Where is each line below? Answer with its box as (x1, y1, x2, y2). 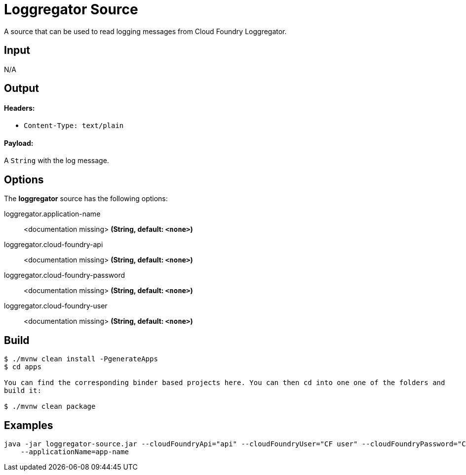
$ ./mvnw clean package (4, 402, 96, 411)
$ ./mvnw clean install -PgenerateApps (4, 355, 158, 363)
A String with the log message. (4, 156, 109, 165)
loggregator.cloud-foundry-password (4, 271, 125, 280)
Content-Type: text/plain (24, 122, 124, 130)
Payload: (4, 138, 34, 147)
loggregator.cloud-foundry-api (4, 240, 103, 249)
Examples (4, 419, 53, 432)
